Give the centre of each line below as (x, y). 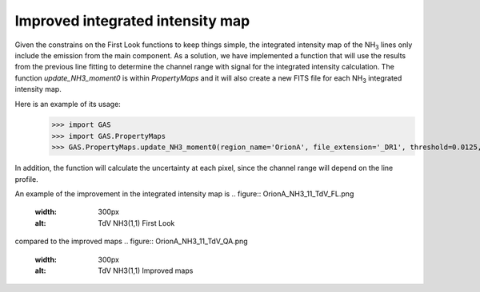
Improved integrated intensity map (132, 21)
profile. (27, 179)
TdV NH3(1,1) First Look (136, 223)
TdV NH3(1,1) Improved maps (146, 270)
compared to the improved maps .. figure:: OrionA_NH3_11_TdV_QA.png (131, 241)
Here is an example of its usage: (68, 104)
